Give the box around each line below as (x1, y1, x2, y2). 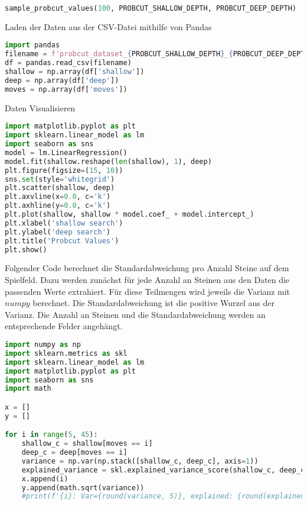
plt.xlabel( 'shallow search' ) (5, 218, 123, 227)
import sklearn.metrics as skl (5, 349, 128, 358)
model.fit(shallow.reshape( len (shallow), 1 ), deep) (5, 157, 212, 166)
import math (5, 384, 51, 393)
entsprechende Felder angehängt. (5, 320, 123, 332)
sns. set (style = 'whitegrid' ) (5, 175, 115, 184)
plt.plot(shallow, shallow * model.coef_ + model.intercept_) (5, 210, 254, 219)
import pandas (5, 41, 60, 50)
